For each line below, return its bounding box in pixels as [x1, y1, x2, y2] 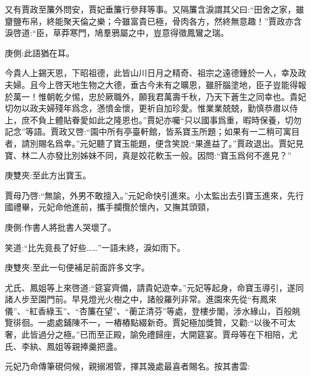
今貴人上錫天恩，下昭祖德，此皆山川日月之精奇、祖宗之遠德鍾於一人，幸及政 [5, 66, 306, 79]
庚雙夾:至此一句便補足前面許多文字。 [5, 261, 150, 274]
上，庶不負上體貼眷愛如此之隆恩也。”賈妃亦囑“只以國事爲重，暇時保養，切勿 [5, 113, 302, 126]
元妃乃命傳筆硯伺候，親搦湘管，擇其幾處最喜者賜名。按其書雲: [5, 360, 250, 372]
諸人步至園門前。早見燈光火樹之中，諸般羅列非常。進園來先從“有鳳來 [5, 293, 277, 305]
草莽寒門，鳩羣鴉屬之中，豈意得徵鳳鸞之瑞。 [53, 26, 229, 39]
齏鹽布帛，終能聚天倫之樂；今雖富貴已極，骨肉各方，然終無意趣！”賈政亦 [5, 14, 294, 27]
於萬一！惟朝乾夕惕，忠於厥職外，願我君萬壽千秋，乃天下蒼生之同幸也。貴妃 [5, 90, 306, 102]
